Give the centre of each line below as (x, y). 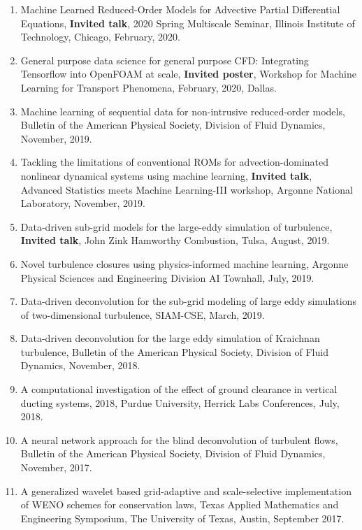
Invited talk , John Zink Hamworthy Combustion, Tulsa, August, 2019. (175, 240)
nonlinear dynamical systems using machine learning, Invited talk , (166, 175)
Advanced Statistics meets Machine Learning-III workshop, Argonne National (187, 189)
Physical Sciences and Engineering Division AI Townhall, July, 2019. (167, 277)
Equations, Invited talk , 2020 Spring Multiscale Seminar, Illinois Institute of (188, 23)
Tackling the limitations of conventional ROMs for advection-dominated (175, 162)
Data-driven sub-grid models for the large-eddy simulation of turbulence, (176, 226)
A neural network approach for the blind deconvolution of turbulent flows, (179, 439)
